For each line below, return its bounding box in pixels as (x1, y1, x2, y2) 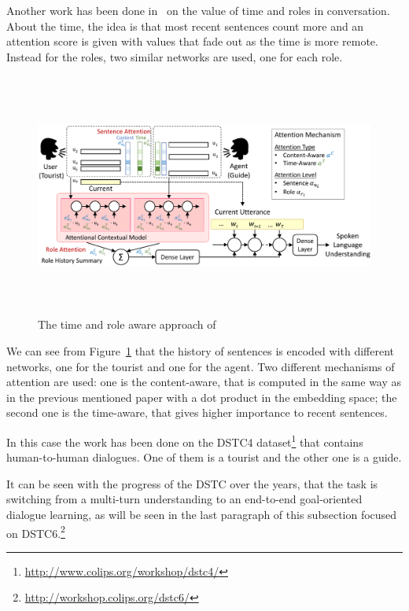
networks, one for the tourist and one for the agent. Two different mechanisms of (6, 358, 395, 374)
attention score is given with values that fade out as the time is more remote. (6, 33, 378, 50)
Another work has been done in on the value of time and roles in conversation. (6, 2, 390, 18)
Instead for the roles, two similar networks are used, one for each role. (6, 48, 343, 64)
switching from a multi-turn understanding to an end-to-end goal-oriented (6, 491, 363, 507)
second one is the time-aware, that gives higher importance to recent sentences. (6, 404, 388, 421)
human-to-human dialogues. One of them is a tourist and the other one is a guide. (6, 449, 402, 466)
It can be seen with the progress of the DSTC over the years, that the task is (6, 475, 378, 491)
